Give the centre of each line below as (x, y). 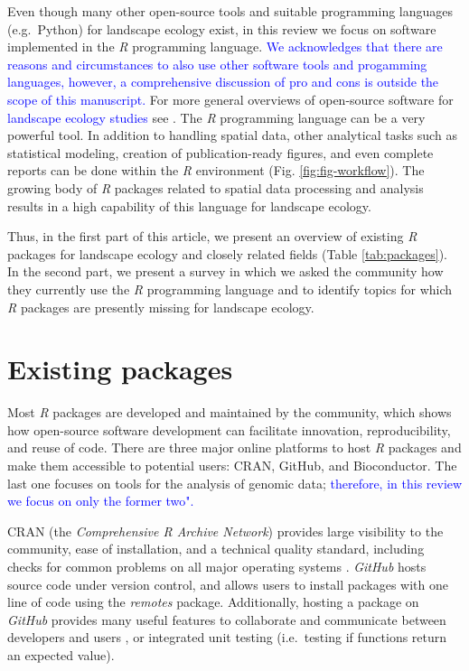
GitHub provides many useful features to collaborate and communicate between (227, 619)
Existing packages (120, 369)
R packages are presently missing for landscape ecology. (161, 307)
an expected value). (61, 654)
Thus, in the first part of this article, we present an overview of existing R (212, 236)
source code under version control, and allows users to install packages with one (228, 584)
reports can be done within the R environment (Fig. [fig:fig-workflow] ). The (216, 170)
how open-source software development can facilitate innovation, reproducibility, (229, 429)
